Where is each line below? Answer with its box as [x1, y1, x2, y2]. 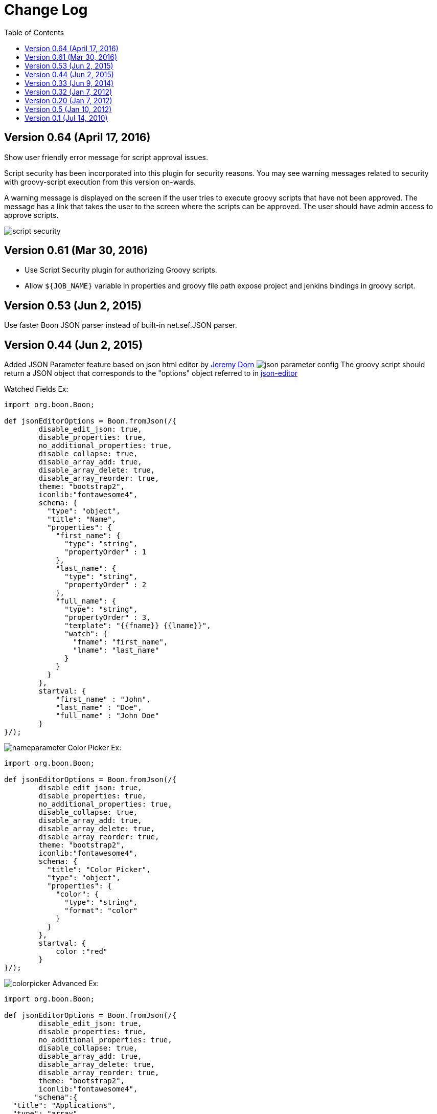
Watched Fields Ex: [4, 385, 68, 394]
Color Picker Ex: [67, 743, 122, 752]
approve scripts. [4, 210, 59, 219]
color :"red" [56, 947, 108, 956]
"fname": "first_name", [73, 638, 168, 647]
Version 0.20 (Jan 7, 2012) [25, 96, 112, 105]
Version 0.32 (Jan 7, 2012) [25, 87, 112, 96]
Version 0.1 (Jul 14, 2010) [25, 113, 108, 122]
